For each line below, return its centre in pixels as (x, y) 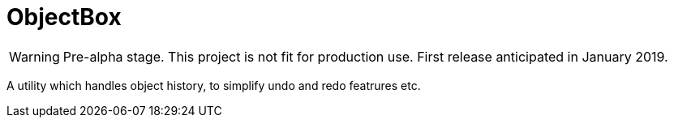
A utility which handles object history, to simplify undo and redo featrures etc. (214, 85)
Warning (34, 56)
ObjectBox (64, 17)
